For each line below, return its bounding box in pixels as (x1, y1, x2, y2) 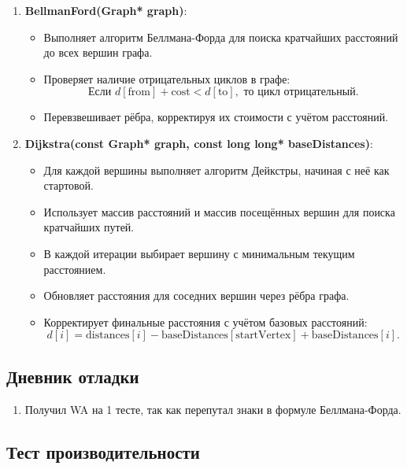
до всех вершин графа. (43, 44, 153, 61)
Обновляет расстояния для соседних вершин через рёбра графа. (43, 287, 350, 304)
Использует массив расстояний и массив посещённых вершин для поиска (43, 203, 395, 220)
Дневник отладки (6, 364, 139, 388)
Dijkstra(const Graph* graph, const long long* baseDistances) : (24, 135, 373, 151)
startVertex (235, 330, 291, 342)
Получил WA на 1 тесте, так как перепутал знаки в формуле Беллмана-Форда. (24, 401, 401, 417)
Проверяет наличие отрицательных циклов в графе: (43, 70, 290, 87)
